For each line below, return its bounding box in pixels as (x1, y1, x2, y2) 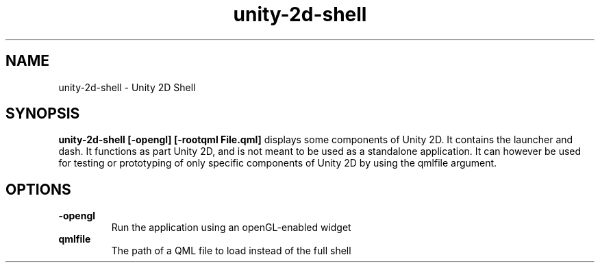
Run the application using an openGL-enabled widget (111, 221, 351, 234)
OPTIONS (5, 180, 71, 198)
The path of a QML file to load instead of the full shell (111, 245, 351, 257)
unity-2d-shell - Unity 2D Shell (58, 81, 196, 93)
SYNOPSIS (5, 105, 80, 123)
